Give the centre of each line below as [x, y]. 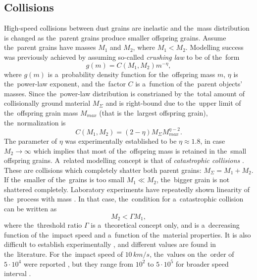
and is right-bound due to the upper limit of [173, 103]
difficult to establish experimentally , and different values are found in [110, 244]
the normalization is [35, 122]
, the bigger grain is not [193, 180]
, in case [213, 140]
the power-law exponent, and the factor [65, 84]
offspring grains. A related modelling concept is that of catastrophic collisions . [124, 160]
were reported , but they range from [78, 263]
